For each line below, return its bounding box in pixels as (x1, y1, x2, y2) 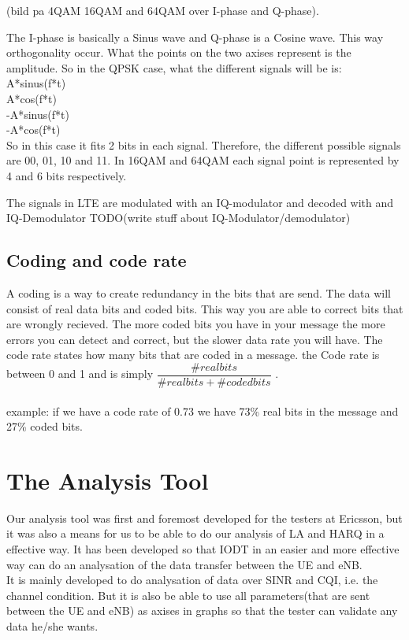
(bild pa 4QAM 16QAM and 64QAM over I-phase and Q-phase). (6, 2, 319, 18)
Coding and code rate (6, 248, 187, 272)
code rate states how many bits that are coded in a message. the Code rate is (6, 346, 380, 363)
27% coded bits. (6, 418, 83, 435)
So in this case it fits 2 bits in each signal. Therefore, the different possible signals (6, 136, 401, 153)
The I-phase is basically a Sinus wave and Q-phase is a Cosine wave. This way (6, 28, 384, 45)
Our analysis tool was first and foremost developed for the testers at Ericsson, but (6, 509, 403, 526)
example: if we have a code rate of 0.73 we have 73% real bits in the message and (6, 402, 399, 419)
